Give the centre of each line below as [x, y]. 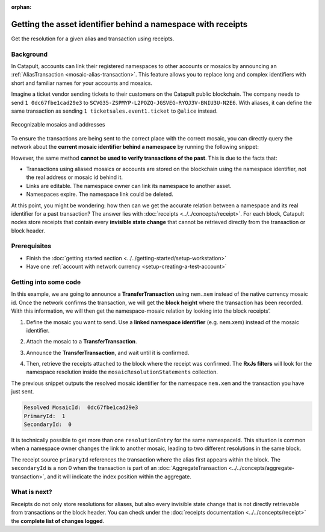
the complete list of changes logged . [58, 521]
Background [29, 54]
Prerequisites [31, 246]
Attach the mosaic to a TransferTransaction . [82, 342]
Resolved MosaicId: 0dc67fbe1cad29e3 [81, 408]
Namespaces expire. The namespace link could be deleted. [100, 194]
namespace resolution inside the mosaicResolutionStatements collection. [122, 372]
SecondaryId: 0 [48, 424]
